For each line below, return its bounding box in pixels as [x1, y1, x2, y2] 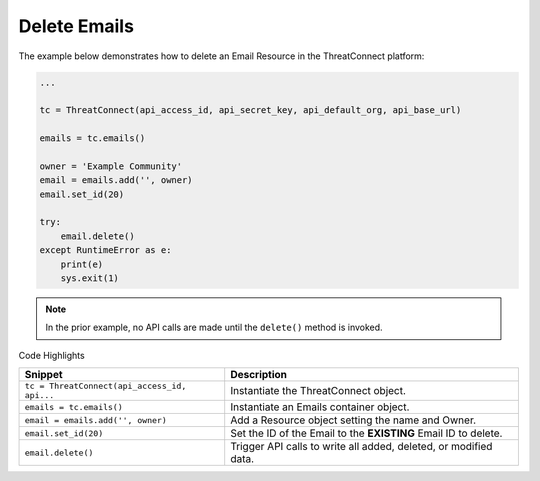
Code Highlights [18, 349, 85, 361]
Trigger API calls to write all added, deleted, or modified [230, 440, 493, 454]
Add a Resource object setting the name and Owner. [230, 413, 477, 427]
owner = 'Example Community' [39, 160, 183, 172]
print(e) [60, 258, 104, 270]
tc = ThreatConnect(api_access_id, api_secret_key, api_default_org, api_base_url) [39, 105, 462, 116]
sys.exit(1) [60, 273, 120, 284]
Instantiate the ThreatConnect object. [230, 384, 407, 398]
